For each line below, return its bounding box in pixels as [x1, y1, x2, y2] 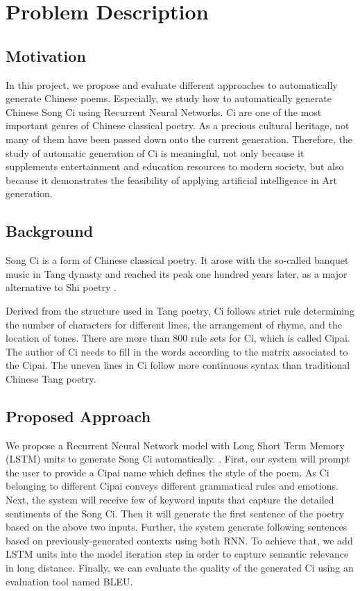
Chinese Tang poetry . [6, 371, 96, 385]
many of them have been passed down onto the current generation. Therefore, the [6, 131, 353, 146]
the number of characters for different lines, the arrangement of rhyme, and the [6, 317, 343, 331]
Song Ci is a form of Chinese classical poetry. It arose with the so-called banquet [6, 253, 349, 267]
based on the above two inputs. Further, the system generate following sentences [6, 519, 348, 534]
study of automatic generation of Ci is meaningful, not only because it [6, 145, 305, 160]
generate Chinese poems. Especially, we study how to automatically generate [6, 91, 332, 106]
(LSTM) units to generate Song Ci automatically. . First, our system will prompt [6, 451, 350, 466]
